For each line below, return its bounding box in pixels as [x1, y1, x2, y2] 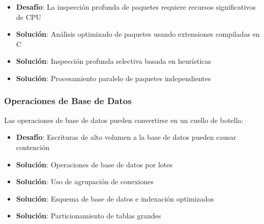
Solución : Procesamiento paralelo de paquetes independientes [16, 72, 211, 83]
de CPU [16, 11, 41, 22]
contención [16, 141, 50, 152]
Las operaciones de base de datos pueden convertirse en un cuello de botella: [4, 114, 244, 125]
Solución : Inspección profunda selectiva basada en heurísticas [16, 56, 211, 66]
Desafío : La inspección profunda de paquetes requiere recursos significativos [16, 2, 256, 12]
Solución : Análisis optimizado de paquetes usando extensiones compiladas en [16, 29, 260, 39]
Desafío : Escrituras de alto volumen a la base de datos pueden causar [16, 132, 236, 142]
